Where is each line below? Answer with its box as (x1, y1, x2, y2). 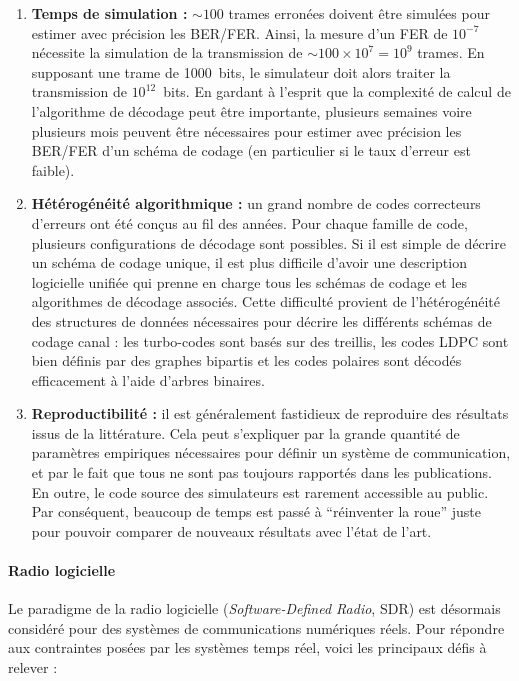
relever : (8, 657, 58, 678)
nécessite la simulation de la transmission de (31, 42, 303, 63)
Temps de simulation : (31, 3, 188, 23)
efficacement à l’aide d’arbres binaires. (31, 369, 265, 390)
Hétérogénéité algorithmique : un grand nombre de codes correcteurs (31, 193, 481, 214)
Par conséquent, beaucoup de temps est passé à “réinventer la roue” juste (31, 501, 481, 522)
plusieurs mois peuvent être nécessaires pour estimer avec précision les (31, 120, 462, 141)
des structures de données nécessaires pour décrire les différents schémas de (31, 310, 492, 331)
